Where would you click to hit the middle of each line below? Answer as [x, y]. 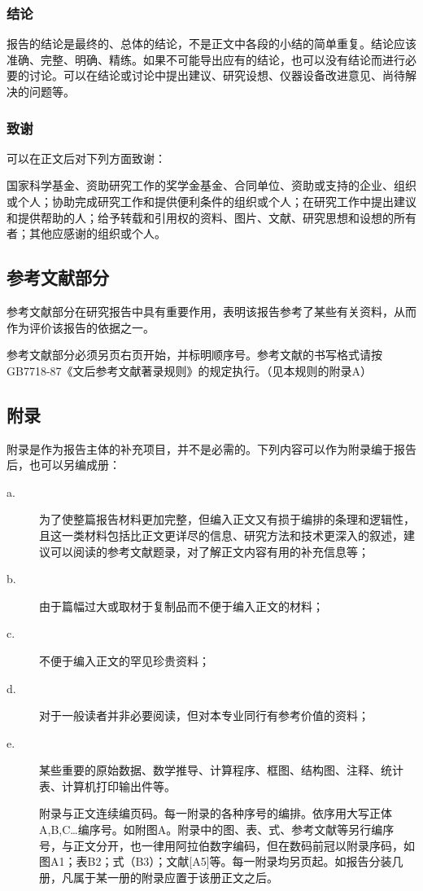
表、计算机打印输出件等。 [107, 786]
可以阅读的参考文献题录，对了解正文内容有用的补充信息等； [209, 551]
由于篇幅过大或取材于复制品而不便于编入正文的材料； [181, 606]
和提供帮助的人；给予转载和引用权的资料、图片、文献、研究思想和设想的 [200, 217]
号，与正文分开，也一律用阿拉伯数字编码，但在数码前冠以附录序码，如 [227, 845]
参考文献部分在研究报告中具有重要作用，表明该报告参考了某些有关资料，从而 [211, 311]
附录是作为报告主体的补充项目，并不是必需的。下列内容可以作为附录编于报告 [211, 448]
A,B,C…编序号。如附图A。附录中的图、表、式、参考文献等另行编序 [217, 830]
